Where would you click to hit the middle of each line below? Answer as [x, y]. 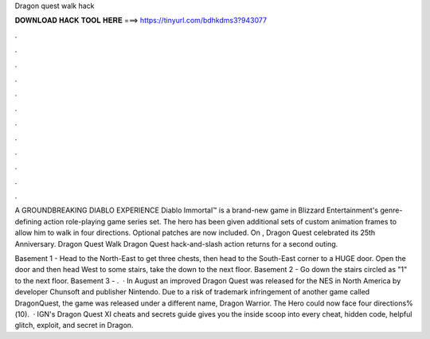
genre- [391, 210]
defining [28, 221]
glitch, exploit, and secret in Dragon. [74, 325]
